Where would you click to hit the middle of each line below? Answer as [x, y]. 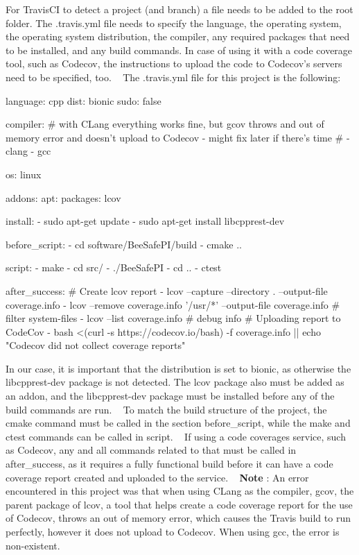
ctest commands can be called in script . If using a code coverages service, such [176, 436]
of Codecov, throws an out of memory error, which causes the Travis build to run [178, 518]
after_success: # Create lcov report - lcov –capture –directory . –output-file [167, 290]
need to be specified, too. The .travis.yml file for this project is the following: [173, 77]
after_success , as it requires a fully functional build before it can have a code [169, 464]
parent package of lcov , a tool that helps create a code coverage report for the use [179, 504]
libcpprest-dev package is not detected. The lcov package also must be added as [175, 382]
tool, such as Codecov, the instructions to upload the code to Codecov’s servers [174, 63]
